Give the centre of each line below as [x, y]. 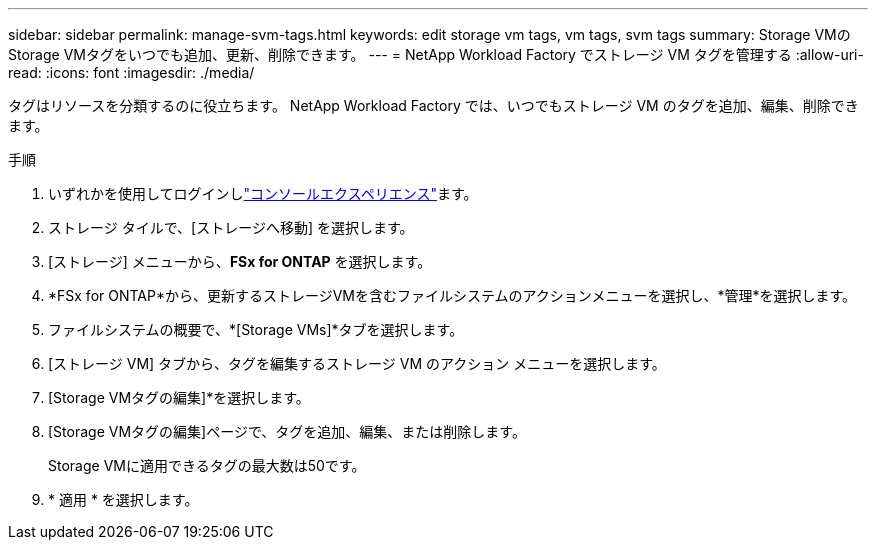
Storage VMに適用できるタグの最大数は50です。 [207, 465]
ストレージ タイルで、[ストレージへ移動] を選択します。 [231, 227]
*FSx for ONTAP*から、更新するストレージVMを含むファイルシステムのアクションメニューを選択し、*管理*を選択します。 [452, 295]
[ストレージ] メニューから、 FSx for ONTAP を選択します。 [240, 261]
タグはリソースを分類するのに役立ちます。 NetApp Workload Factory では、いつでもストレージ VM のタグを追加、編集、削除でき [433, 105]
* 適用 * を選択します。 [123, 499]
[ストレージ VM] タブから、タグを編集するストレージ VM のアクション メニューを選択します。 [357, 363]
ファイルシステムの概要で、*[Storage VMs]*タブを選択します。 [256, 329]
